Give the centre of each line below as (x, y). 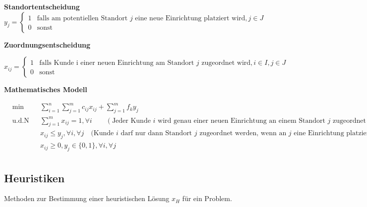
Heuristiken (34, 178)
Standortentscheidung (42, 6)
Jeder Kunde (131, 121)
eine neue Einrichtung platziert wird (190, 18)
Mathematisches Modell (46, 89)
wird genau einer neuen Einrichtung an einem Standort (242, 121)
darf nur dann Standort (156, 133)
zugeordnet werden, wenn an (243, 133)
